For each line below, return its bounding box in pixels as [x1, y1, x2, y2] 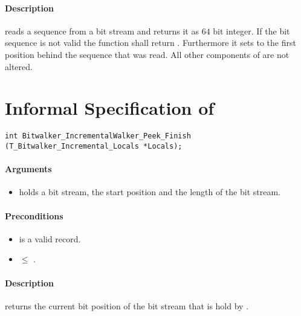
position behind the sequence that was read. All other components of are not [5, 48, 290, 60]
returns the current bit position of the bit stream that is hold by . [5, 299, 249, 312]
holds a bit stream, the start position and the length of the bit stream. [19, 185, 280, 198]
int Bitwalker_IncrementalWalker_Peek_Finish [5, 132, 191, 141]
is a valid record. [19, 232, 81, 245]
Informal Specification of [5, 95, 215, 120]
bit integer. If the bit [213, 24, 290, 37]
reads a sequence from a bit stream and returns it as [5, 24, 199, 37]
